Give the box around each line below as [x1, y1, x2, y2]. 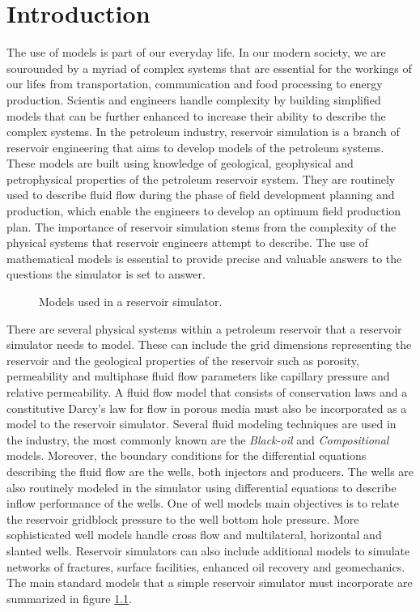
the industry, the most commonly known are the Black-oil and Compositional [6, 431, 389, 448]
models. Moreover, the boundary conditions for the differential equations [6, 447, 367, 464]
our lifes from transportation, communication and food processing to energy [6, 75, 383, 92]
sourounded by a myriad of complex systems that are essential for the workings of [6, 59, 412, 76]
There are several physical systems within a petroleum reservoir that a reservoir [6, 320, 402, 337]
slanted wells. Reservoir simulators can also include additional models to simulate [6, 542, 410, 559]
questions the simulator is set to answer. [6, 266, 206, 283]
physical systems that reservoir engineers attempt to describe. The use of [6, 234, 368, 251]
